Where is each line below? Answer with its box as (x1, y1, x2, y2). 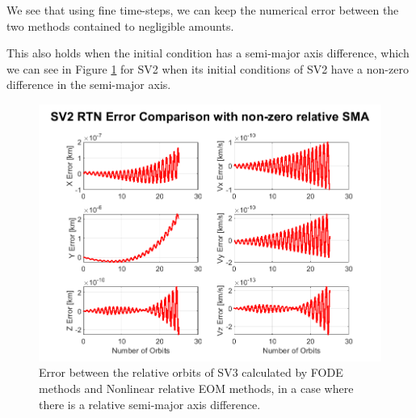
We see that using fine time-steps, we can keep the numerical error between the (6, 2, 399, 18)
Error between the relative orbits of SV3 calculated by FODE (39, 364, 343, 381)
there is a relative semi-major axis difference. (39, 395, 261, 412)
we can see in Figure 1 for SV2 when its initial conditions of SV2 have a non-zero (6, 60, 409, 77)
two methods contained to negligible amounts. (6, 17, 234, 34)
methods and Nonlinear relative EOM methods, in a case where (39, 380, 354, 397)
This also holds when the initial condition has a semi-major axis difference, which (6, 44, 410, 61)
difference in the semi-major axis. (6, 76, 171, 93)
